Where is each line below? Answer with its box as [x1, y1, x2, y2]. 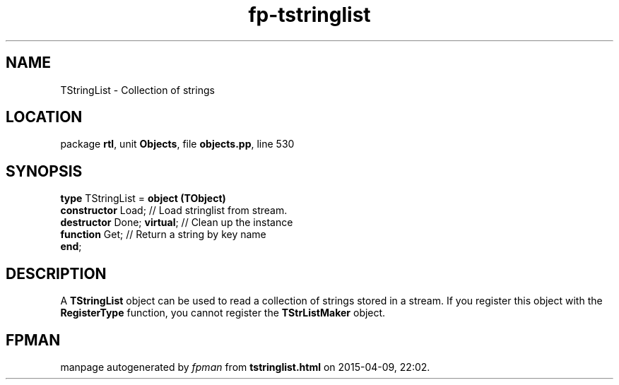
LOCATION [6, 108, 83, 126]
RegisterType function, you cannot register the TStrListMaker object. [60, 307, 386, 319]
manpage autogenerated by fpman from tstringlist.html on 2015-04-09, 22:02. [60, 360, 430, 373]
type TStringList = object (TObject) [60, 192, 226, 205]
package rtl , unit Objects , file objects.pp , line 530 [60, 138, 295, 150]
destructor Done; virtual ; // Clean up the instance [60, 216, 293, 229]
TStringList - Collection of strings [60, 83, 215, 96]
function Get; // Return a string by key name [60, 228, 266, 241]
